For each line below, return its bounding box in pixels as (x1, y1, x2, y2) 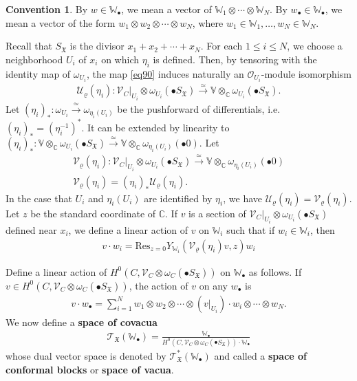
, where (192, 15, 224, 30)
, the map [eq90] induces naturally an (86, 66, 244, 80)
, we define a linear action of (68, 222, 188, 237)
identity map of (6, 66, 71, 80)
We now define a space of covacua (6, 314, 158, 329)
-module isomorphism (261, 66, 351, 80)
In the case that (6, 190, 72, 205)
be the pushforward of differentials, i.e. (117, 101, 281, 116)
